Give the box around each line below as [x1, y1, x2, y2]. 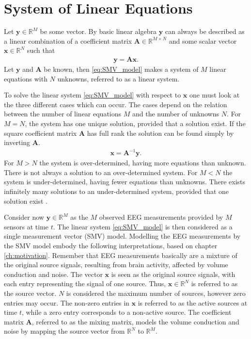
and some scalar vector [169, 35, 237, 46]
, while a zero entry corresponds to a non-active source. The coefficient [21, 307, 232, 317]
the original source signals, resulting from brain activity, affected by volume [4, 259, 228, 270]
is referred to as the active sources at [138, 297, 248, 307]
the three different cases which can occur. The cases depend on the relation [4, 99, 227, 109]
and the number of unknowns [132, 109, 220, 119]
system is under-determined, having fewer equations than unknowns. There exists [4, 177, 246, 187]
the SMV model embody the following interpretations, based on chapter [4, 240, 218, 250]
